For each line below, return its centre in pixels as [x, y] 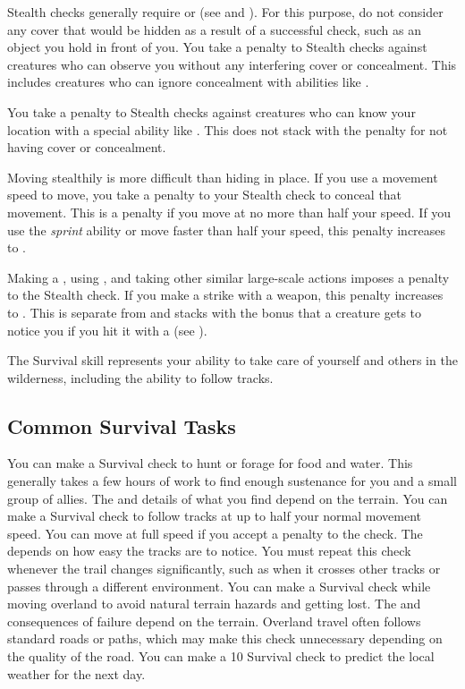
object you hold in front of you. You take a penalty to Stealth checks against [217, 47]
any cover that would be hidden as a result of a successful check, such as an [214, 29]
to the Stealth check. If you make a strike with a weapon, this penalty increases [225, 295]
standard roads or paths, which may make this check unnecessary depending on [225, 638]
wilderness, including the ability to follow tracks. [140, 377]
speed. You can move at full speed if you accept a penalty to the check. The [215, 533]
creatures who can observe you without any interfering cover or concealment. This [232, 64]
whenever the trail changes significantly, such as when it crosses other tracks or [224, 569]
